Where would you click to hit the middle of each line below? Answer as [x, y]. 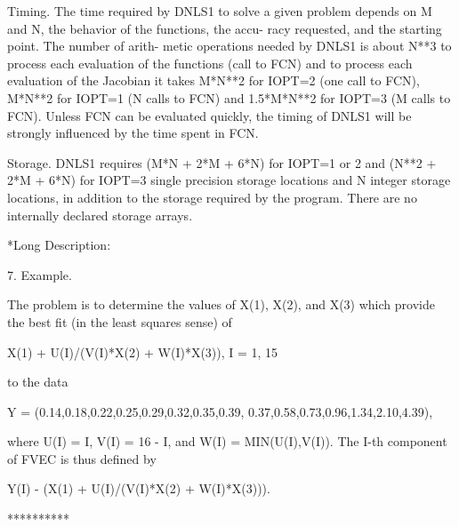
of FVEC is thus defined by [82, 458]
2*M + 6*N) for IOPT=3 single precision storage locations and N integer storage [229, 180]
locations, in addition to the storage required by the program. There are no [212, 197]
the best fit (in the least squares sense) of [120, 321]
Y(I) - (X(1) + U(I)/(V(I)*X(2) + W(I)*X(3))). [139, 488]
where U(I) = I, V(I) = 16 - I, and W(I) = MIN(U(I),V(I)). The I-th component [227, 441]
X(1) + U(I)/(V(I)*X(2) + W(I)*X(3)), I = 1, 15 [143, 351]
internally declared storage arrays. [100, 215]
